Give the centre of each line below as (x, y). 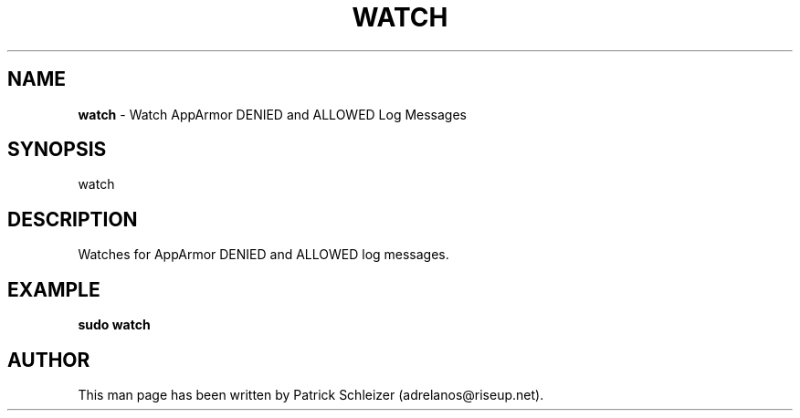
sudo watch (114, 325)
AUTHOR (49, 360)
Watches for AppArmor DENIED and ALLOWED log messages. (263, 255)
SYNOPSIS (57, 150)
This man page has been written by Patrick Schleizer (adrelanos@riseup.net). (311, 394)
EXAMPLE (54, 289)
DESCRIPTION (73, 219)
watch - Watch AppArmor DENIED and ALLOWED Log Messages (273, 114)
